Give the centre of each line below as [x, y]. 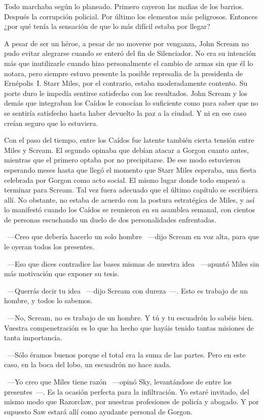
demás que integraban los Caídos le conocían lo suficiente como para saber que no [131, 103]
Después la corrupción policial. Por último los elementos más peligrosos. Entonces [131, 16]
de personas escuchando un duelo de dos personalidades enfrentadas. [110, 219]
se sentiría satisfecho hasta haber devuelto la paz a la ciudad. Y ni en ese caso [125, 112]
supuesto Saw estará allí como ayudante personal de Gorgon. [98, 411]
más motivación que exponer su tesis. [62, 273]
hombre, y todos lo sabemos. [48, 300]
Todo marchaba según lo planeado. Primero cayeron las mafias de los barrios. [124, 6]
